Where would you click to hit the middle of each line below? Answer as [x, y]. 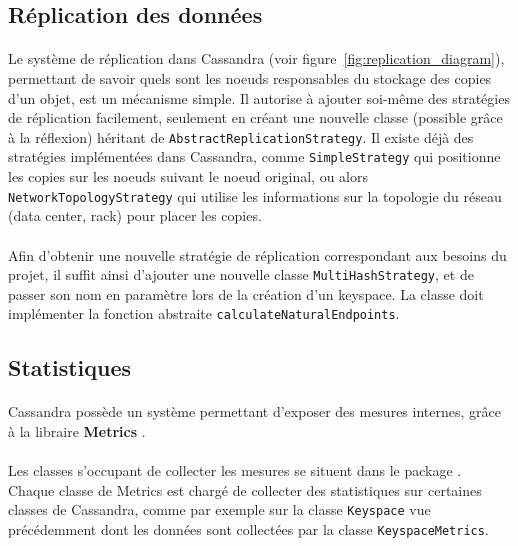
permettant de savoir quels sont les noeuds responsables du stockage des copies [250, 77]
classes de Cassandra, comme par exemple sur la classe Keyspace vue [219, 509]
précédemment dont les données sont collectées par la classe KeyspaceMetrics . [248, 529]
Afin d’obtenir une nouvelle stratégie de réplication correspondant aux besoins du [257, 254]
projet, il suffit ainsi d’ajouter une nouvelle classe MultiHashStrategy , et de [241, 274]
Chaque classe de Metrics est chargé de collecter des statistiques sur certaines [245, 489]
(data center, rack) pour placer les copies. [135, 215]
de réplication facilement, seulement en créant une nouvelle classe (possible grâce [255, 117]
